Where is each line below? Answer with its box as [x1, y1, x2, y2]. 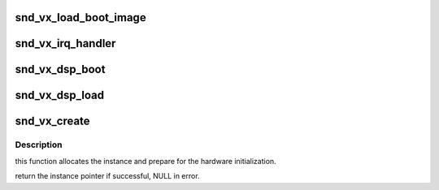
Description [15, 139, 63, 150]
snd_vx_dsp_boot [15, 63, 106, 76]
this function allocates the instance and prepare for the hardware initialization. [15, 156, 276, 166]
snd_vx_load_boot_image [15, 11, 146, 24]
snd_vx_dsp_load [15, 89, 105, 102]
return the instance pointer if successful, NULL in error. [15, 171, 200, 181]
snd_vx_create [15, 114, 90, 128]
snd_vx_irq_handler [15, 37, 116, 50]
